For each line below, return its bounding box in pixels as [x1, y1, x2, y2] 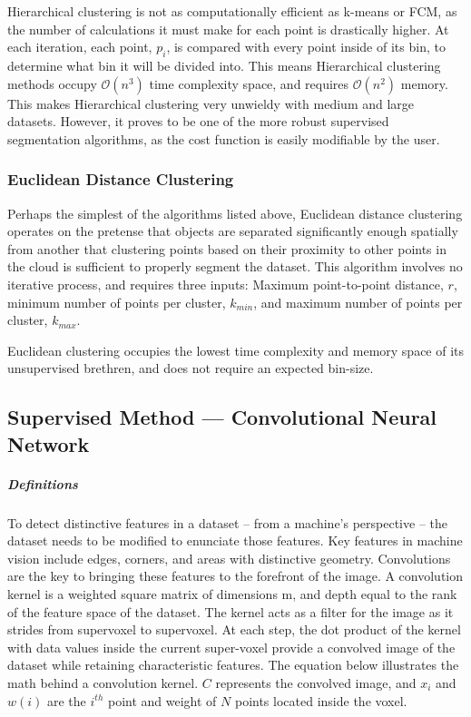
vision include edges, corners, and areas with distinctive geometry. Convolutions [7, 548, 451, 567]
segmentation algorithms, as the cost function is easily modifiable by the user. [7, 129, 440, 148]
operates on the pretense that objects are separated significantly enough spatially [7, 221, 458, 241]
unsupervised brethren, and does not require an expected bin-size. [7, 358, 374, 378]
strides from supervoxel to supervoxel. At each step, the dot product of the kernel [7, 620, 461, 639]
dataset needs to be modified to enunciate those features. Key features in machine [7, 531, 463, 550]
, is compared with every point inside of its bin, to [166, 37, 446, 56]
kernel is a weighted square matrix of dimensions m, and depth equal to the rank [7, 584, 457, 604]
